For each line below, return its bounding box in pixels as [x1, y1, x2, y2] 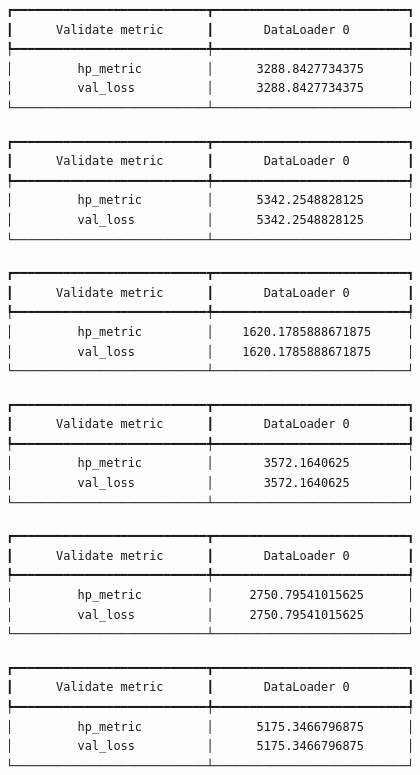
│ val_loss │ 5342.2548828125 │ [6, 212, 415, 227]
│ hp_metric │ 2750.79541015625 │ [6, 588, 415, 603]
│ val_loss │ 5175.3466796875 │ [6, 739, 415, 754]
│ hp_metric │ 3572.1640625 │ [6, 456, 415, 471]
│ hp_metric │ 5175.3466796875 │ [6, 719, 415, 734]
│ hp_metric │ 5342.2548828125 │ [6, 193, 415, 208]
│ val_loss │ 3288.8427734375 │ [6, 81, 415, 96]
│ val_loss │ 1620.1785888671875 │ [6, 344, 415, 359]
